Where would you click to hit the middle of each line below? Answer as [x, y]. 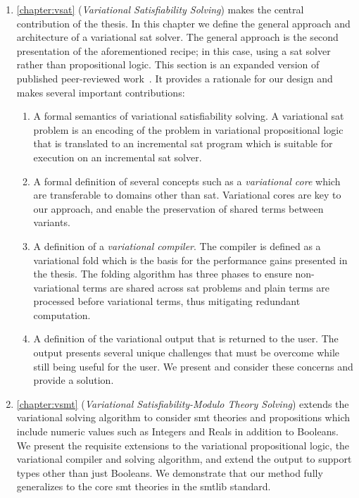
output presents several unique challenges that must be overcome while [187, 353]
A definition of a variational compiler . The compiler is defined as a [177, 245]
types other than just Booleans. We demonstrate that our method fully [170, 472]
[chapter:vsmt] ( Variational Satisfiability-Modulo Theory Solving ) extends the [183, 403]
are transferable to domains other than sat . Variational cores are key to [187, 195]
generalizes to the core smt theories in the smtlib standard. [144, 486]
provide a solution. [74, 380]
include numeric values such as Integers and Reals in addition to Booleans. [177, 431]
